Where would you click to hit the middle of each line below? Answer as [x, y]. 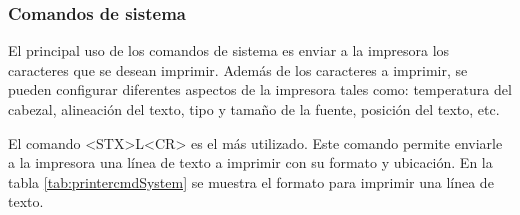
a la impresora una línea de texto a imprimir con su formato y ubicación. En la [250, 162]
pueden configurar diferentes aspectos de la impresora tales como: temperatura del [260, 89]
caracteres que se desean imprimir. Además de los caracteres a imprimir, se [238, 69]
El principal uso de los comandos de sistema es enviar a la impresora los [229, 50]
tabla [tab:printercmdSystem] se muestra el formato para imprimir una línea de [251, 181]
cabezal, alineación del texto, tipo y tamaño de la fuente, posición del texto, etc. [254, 109]
